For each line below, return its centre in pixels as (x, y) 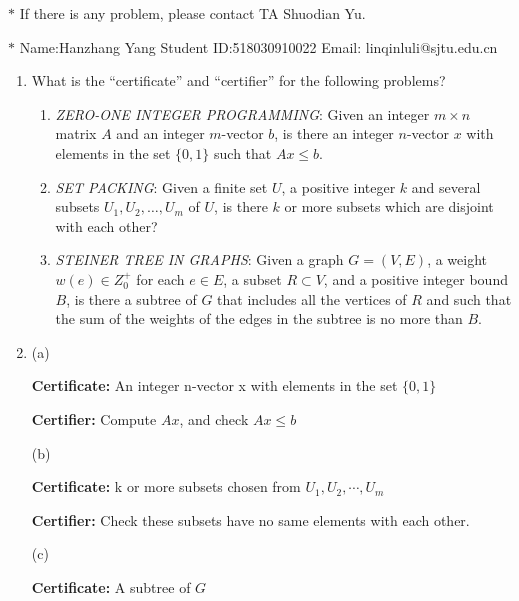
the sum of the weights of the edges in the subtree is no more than (259, 318)
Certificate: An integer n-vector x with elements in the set (214, 385)
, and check (214, 418)
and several (446, 186)
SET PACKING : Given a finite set (161, 186)
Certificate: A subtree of (111, 586)
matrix (76, 133)
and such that (469, 298)
